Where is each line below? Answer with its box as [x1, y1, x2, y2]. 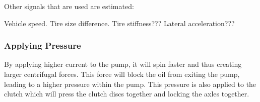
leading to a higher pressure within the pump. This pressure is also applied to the [4, 78, 256, 89]
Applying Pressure [4, 39, 81, 52]
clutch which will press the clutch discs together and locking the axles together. [4, 88, 249, 99]
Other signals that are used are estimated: [4, 1, 134, 11]
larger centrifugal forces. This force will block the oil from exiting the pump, [4, 69, 240, 79]
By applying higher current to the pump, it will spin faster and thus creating [4, 59, 242, 69]
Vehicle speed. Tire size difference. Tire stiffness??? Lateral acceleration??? [4, 18, 235, 28]
